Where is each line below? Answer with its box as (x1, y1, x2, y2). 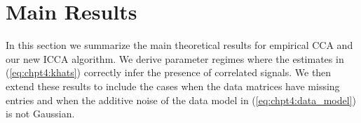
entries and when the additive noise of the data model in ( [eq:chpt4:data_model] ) (6, 92, 356, 107)
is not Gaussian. (6, 106, 75, 121)
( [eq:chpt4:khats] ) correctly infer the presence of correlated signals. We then (6, 65, 332, 80)
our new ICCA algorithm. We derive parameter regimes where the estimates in (6, 51, 344, 66)
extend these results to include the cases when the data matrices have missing (6, 78, 340, 93)
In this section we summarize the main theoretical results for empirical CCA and (6, 38, 353, 52)
